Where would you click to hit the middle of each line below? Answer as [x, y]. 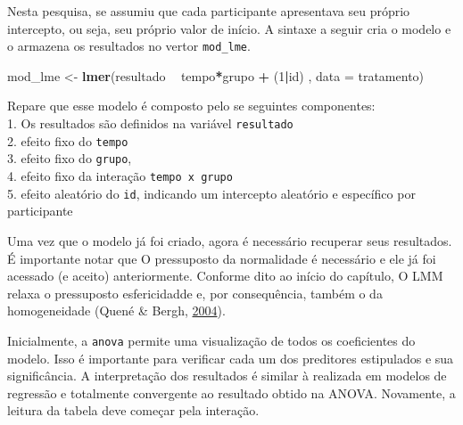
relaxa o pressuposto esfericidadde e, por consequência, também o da [195, 293]
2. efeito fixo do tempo [68, 140]
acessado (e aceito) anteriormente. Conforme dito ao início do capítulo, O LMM [225, 276]
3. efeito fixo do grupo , [70, 158]
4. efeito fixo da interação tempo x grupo [120, 176]
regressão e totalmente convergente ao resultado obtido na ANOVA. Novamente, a [231, 392]
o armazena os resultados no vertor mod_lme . [129, 46]
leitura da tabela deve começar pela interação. [133, 410]
